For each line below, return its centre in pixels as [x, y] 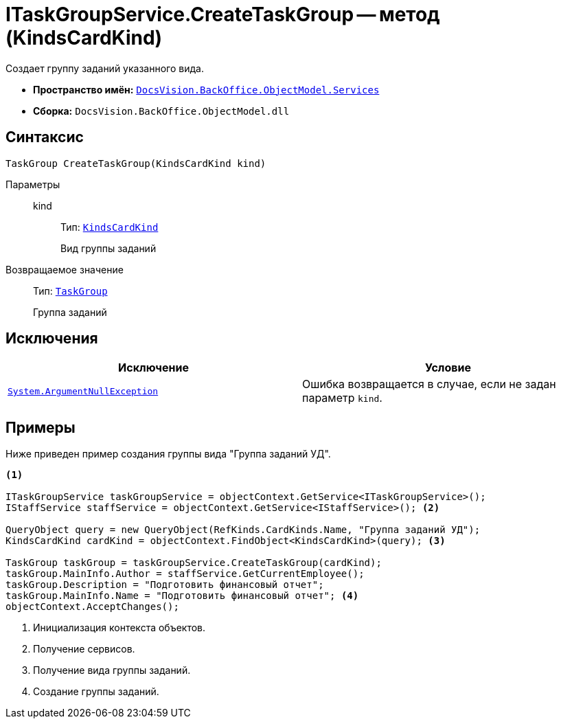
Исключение [153, 368]
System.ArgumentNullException [83, 391]
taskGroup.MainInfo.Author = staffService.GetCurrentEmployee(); [185, 574]
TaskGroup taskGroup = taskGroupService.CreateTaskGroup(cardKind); [194, 563]
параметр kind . [342, 398]
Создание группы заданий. [96, 692]
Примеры [41, 427]
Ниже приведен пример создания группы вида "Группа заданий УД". [168, 454]
